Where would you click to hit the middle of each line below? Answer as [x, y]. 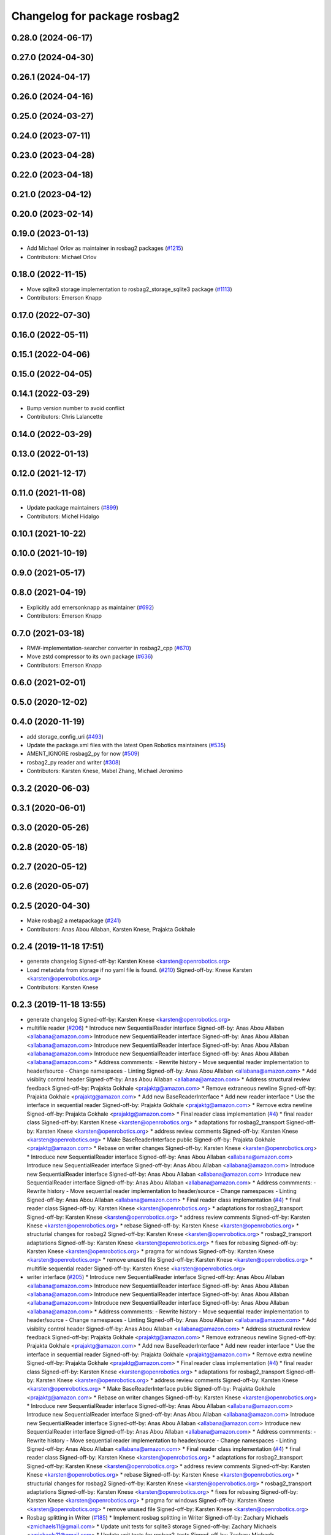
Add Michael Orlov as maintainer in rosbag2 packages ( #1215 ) [105, 248]
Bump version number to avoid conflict [76, 408]
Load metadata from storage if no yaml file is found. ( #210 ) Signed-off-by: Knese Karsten [139, 970]
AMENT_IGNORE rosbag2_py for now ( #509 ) [83, 754]
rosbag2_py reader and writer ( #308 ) [74, 762]
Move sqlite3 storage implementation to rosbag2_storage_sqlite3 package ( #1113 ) [129, 289]
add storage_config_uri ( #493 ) [65, 736]
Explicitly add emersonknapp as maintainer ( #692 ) [90, 607]
